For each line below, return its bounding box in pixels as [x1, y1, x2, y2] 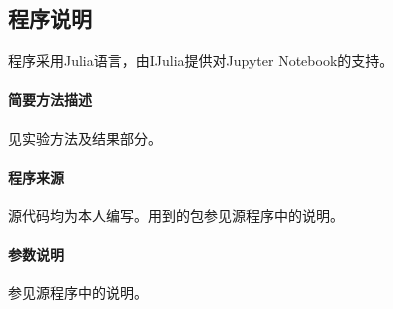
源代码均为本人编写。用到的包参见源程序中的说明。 [8, 204, 344, 225]
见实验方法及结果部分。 [8, 127, 162, 148]
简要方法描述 [8, 89, 92, 110]
